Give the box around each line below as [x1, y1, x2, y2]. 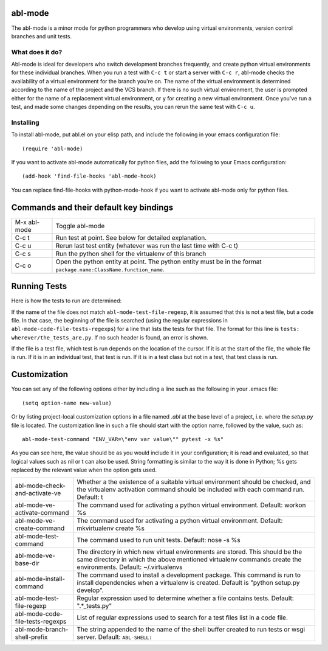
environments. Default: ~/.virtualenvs [77, 563, 183, 571]
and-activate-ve [15, 489, 61, 497]
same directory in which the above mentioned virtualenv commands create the [77, 555, 302, 563]
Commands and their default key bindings [11, 202, 174, 212]
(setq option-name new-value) [22, 399, 112, 406]
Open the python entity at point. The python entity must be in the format [55, 257, 262, 266]
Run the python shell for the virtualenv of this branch [55, 249, 207, 258]
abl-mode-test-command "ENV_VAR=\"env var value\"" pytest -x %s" [22, 436, 224, 442]
